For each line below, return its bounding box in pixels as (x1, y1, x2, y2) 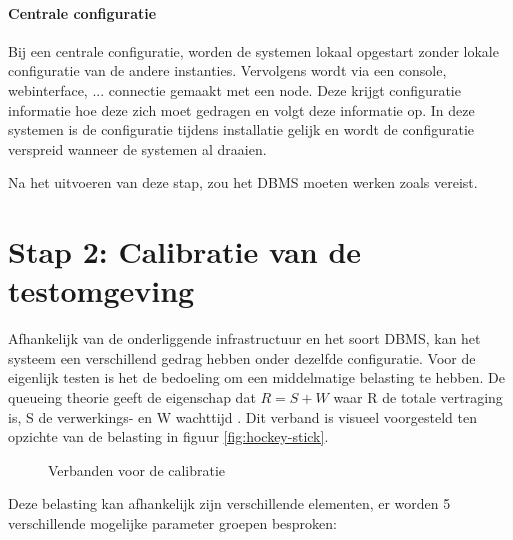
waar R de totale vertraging (333, 387, 503, 408)
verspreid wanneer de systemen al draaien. (8, 138, 267, 159)
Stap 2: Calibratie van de (8, 231, 362, 272)
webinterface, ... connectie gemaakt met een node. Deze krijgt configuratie (8, 79, 461, 100)
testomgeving (8, 270, 195, 311)
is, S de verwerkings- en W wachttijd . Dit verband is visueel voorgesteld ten (8, 406, 477, 427)
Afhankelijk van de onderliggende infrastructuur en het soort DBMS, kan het (8, 328, 481, 349)
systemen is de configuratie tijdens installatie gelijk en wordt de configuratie (8, 119, 475, 140)
